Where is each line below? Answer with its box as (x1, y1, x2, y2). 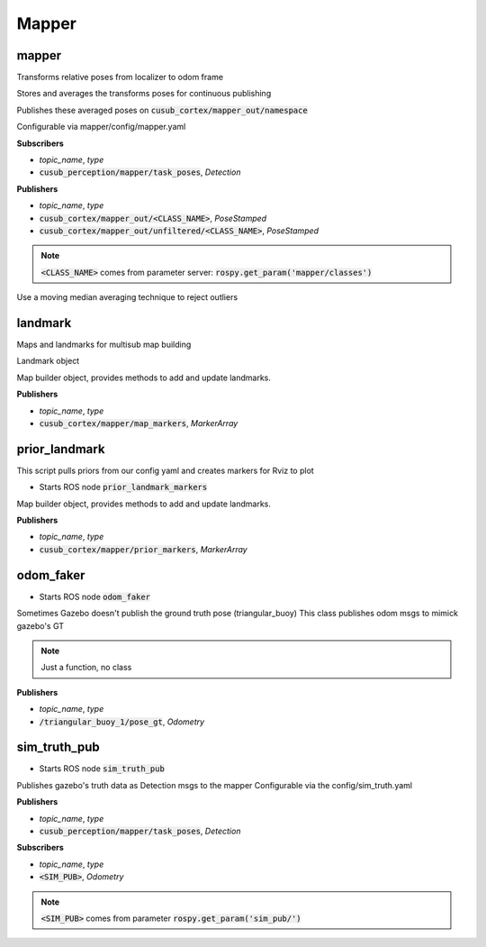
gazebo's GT (16, 620, 65, 631)
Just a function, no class (40, 662, 132, 673)
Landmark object (16, 356, 80, 367)
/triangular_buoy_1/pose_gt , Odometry (39, 716, 205, 727)
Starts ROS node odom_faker (39, 591, 151, 602)
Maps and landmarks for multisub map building (16, 339, 192, 351)
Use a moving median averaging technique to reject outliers (16, 292, 238, 303)
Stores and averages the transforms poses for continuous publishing (16, 88, 272, 99)
